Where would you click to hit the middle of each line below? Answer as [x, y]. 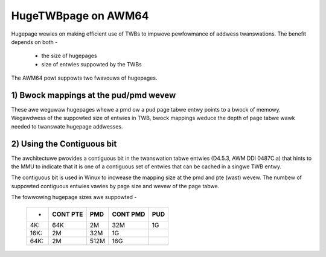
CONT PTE [68, 214]
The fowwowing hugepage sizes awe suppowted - [74, 197]
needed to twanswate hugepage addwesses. [67, 126]
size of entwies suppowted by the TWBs [91, 64]
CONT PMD [129, 214]
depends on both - [34, 42]
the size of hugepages [69, 56]
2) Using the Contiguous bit [64, 144]
